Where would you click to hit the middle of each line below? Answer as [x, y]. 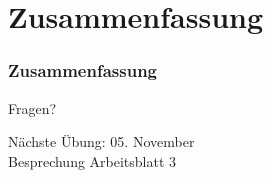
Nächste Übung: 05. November [101, 141]
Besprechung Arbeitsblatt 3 [92, 160]
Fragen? [32, 107]
